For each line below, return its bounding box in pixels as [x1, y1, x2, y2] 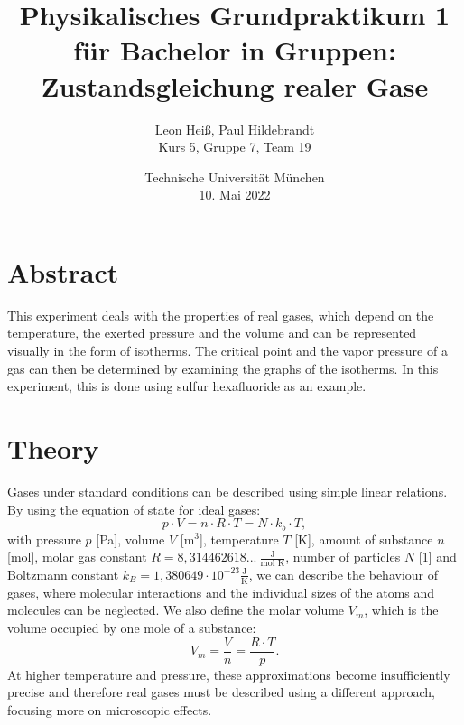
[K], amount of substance [294, 529, 433, 548]
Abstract [7, 253, 119, 290]
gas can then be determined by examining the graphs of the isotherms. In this [7, 358, 439, 377]
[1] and [418, 547, 457, 566]
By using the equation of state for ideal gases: [7, 499, 261, 518]
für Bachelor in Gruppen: [73, 32, 396, 69]
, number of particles [285, 547, 401, 566]
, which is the [364, 600, 439, 619]
